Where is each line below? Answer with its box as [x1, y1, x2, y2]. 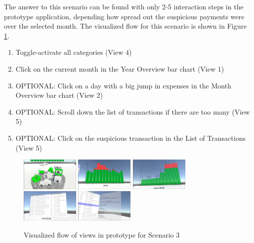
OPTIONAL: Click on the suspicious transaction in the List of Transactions [15, 132, 246, 143]
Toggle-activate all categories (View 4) [15, 47, 132, 57]
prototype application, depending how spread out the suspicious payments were [4, 11, 245, 21]
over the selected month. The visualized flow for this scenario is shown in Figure [4, 21, 247, 31]
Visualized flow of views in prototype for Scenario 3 [24, 229, 180, 240]
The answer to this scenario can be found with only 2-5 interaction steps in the [4, 1, 244, 11]
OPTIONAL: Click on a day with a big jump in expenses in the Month [15, 80, 231, 90]
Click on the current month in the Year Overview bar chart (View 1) [15, 63, 224, 74]
